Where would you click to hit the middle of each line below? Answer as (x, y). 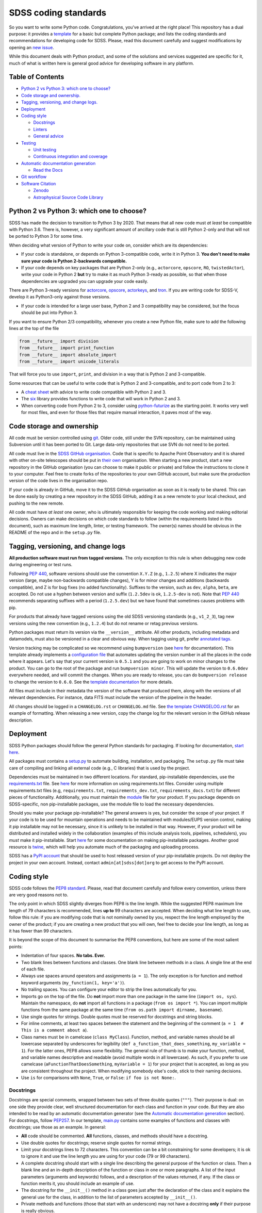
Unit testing (45, 149)
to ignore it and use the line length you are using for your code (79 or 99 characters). (106, 1156)
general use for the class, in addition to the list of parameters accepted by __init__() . (109, 1197)
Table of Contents (37, 77)
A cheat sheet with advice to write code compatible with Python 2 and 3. (94, 392)
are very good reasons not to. (39, 895)
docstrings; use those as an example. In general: (57, 1127)
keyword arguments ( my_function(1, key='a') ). (73, 983)
